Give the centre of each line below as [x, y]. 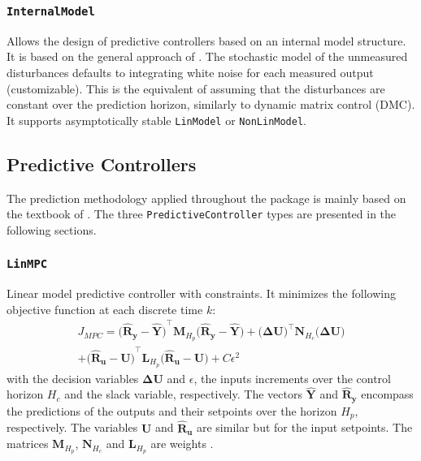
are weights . [182, 444]
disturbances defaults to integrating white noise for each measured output [190, 72]
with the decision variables [73, 378]
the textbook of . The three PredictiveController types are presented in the [202, 214]
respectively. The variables [72, 427]
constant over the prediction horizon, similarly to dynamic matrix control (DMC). [211, 104]
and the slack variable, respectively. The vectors [183, 394]
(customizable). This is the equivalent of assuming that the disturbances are [196, 88]
